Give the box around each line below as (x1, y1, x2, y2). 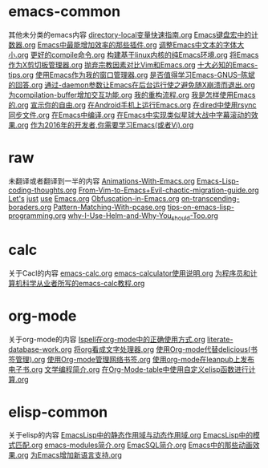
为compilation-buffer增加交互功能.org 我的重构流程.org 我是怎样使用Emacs (8, 90, 256, 99)
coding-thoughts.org (8, 185, 77, 195)
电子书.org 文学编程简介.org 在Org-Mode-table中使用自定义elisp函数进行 (8, 364, 249, 374)
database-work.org (8, 344, 72, 354)
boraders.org (8, 202, 52, 212)
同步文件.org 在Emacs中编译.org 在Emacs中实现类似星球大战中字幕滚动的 (8, 110, 251, 119)
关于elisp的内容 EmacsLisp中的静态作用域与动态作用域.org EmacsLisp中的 (8, 430, 254, 440)
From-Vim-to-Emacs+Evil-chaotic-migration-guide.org (78, 185, 259, 195)
